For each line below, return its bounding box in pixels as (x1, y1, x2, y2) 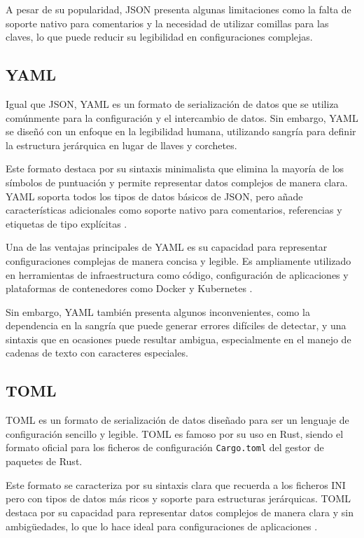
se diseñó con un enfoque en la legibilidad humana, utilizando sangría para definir (6, 124, 356, 139)
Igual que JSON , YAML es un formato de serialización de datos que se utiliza (6, 96, 339, 111)
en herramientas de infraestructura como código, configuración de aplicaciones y (6, 267, 349, 282)
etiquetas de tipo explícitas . (6, 216, 127, 230)
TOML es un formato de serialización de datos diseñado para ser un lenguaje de (6, 413, 349, 427)
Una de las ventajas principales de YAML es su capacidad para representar (6, 240, 328, 254)
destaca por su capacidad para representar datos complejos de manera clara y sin (6, 504, 353, 519)
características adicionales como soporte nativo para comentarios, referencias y (6, 202, 342, 217)
